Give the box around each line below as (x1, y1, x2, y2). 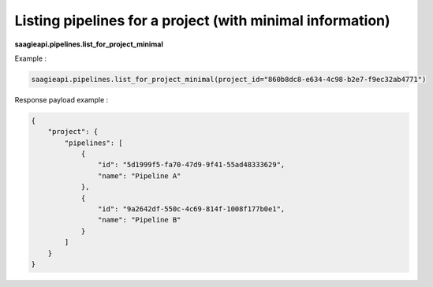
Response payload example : (14, 95, 109, 104)
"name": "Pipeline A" (97, 171, 181, 181)
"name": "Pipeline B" (97, 215, 181, 225)
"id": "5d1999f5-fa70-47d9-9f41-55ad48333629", (97, 160, 286, 170)
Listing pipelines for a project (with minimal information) (14, 12, 390, 29)
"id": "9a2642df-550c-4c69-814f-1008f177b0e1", (97, 205, 286, 214)
